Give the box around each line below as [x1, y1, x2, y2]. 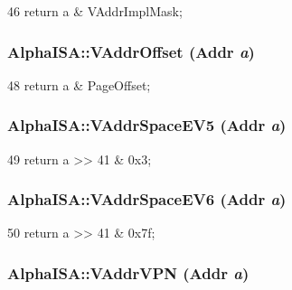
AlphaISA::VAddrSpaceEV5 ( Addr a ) [7, 114, 287, 136]
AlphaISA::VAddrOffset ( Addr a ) [7, 40, 255, 62]
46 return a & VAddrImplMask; [7, 2, 183, 20]
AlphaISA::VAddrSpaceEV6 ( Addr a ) [7, 188, 287, 210]
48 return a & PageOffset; [7, 75, 151, 94]
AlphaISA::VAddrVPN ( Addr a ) [7, 261, 250, 284]
